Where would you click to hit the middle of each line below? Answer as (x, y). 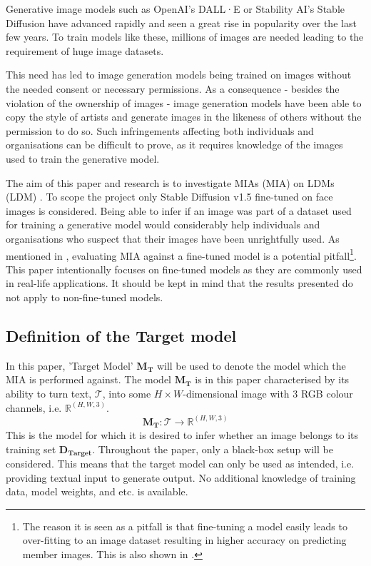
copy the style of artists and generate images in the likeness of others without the (184, 117)
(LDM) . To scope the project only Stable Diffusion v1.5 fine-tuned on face (169, 197)
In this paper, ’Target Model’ (70, 365)
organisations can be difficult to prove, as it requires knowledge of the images (174, 145)
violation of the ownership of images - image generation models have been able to (184, 102)
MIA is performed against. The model (89, 379)
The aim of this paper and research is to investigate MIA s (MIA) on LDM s (170, 182)
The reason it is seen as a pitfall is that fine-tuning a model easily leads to (185, 526)
